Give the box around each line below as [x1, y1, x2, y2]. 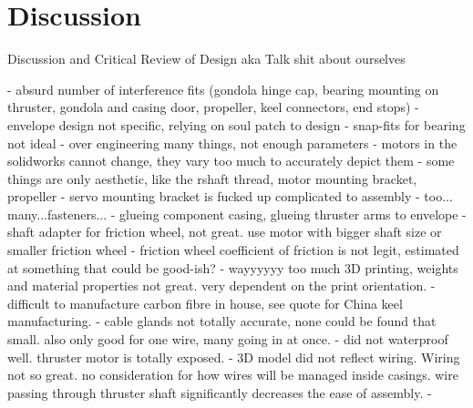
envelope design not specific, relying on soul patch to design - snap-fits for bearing [7, 115, 466, 134]
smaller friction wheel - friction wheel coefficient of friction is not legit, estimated [7, 240, 459, 260]
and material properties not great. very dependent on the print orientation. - [7, 276, 436, 295]
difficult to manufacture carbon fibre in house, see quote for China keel [7, 293, 403, 312]
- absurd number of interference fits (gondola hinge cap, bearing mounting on [7, 79, 439, 98]
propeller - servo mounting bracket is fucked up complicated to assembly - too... [7, 187, 453, 206]
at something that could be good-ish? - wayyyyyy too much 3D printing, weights [7, 258, 458, 277]
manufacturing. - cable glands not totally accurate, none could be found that [7, 311, 437, 331]
